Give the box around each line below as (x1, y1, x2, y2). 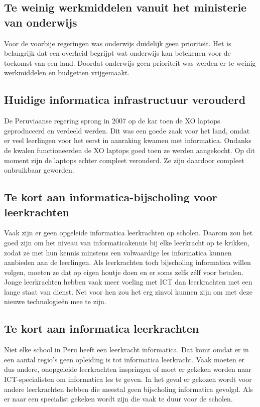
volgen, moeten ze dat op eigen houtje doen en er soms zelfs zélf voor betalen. (4, 266, 243, 277)
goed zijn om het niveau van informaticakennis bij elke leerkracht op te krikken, (4, 237, 249, 247)
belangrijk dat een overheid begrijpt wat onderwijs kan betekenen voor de (4, 48, 231, 58)
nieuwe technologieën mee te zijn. (4, 296, 106, 307)
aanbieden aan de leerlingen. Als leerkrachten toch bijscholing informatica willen (4, 257, 251, 267)
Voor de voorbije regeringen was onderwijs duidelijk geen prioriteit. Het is (4, 38, 231, 48)
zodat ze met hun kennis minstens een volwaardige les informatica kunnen (4, 247, 232, 257)
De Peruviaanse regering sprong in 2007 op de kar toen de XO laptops (4, 115, 220, 126)
